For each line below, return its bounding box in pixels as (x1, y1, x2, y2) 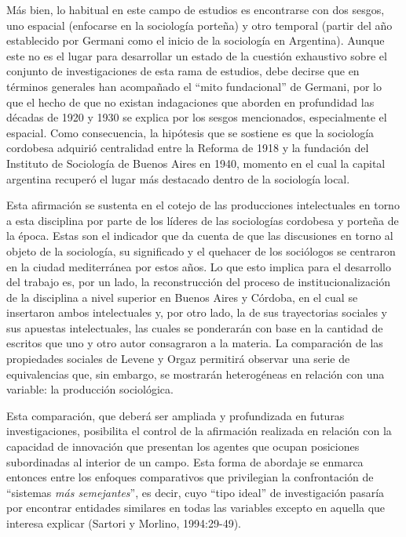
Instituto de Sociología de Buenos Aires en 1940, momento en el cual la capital (6, 154, 386, 171)
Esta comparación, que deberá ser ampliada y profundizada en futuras (6, 407, 345, 423)
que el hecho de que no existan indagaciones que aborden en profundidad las (6, 93, 375, 110)
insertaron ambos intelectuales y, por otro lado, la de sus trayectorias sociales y (6, 304, 387, 321)
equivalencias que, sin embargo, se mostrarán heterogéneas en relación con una (6, 365, 385, 382)
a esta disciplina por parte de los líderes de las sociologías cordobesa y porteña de (6, 212, 399, 228)
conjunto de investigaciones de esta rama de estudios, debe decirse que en (6, 63, 360, 79)
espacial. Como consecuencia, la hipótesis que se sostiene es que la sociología (6, 124, 375, 140)
